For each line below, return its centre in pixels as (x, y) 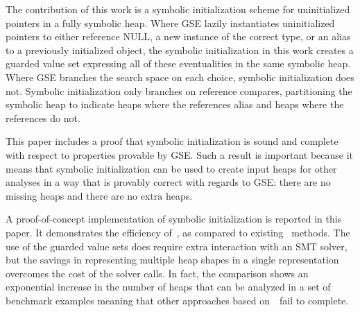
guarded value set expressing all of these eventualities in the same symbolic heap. (178, 63)
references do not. (43, 118)
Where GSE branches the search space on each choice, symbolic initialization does (180, 77)
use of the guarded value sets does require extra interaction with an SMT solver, (177, 246)
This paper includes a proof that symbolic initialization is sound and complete (172, 141)
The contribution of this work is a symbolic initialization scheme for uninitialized (178, 9)
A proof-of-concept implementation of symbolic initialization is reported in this (174, 219)
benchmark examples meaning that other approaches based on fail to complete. (177, 300)
